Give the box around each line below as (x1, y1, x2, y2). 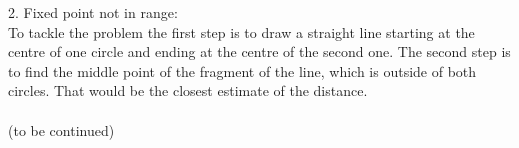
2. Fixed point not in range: (8, 2, 178, 22)
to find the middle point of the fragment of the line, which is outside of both (8, 60, 477, 81)
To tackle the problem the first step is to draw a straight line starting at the (8, 21, 475, 42)
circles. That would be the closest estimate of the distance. (8, 80, 368, 101)
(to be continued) (8, 119, 115, 140)
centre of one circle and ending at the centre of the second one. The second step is (8, 41, 511, 62)
